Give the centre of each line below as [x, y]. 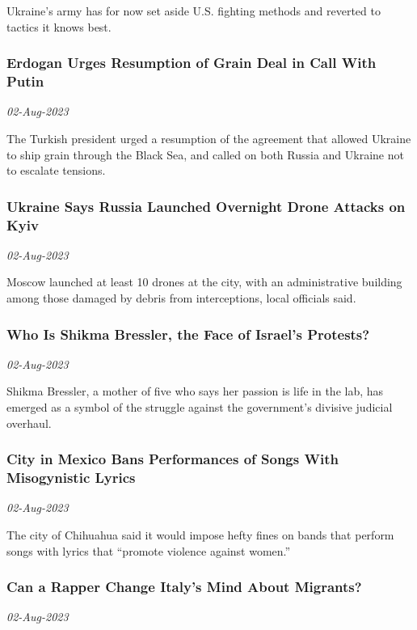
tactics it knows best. [59, 26]
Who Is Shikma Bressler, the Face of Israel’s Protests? [188, 334]
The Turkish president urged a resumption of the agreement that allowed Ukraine [209, 138]
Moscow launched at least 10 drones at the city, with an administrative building [204, 282]
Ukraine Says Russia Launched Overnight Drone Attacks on [206, 206]
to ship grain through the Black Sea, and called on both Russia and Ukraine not [205, 154]
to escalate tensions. [56, 170]
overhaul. [29, 423]
